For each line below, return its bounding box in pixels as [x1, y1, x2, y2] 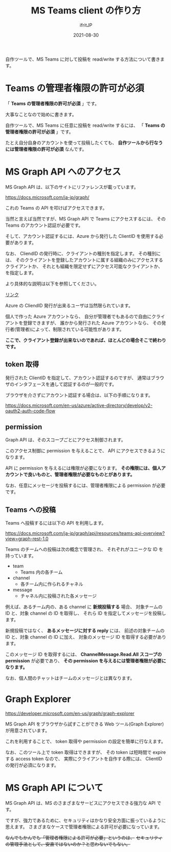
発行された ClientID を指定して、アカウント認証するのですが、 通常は [5, 375, 151, 381]
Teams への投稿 [5, 505, 56, 514]
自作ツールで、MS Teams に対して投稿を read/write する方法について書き [5, 56, 160, 62]
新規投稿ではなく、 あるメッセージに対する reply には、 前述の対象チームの [5, 627, 165, 634]
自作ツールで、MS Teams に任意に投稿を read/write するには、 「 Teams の [5, 122, 165, 128]
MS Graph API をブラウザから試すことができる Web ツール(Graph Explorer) [5, 721, 164, 727]
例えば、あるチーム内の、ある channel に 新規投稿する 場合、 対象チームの [5, 604, 163, 610]
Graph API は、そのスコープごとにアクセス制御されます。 [5, 437, 126, 443]
